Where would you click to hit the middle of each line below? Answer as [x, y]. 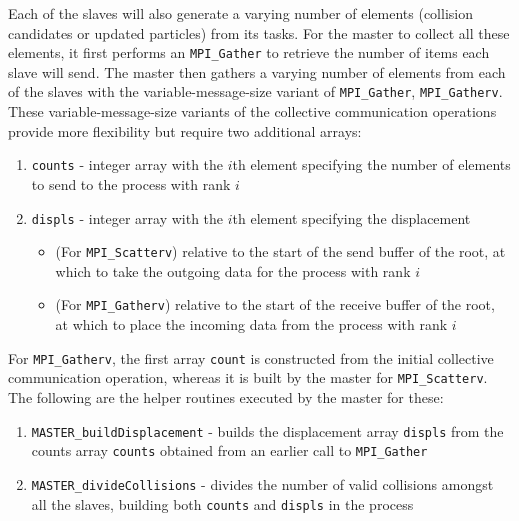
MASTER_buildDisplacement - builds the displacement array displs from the [267, 430]
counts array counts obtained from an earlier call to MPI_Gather [229, 450]
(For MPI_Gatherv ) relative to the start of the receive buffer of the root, [275, 304]
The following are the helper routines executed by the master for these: [226, 397]
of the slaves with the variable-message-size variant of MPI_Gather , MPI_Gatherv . [255, 91]
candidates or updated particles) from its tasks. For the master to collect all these [259, 32]
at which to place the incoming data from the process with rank [251, 324]
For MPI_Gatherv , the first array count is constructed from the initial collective [251, 357]
